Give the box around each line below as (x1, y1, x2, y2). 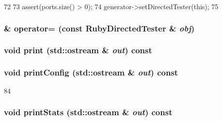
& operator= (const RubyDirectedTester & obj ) (4, 22, 195, 34)
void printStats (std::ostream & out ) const (4, 106, 173, 118)
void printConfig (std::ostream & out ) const (4, 66, 178, 78)
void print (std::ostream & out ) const (4, 44, 152, 56)
